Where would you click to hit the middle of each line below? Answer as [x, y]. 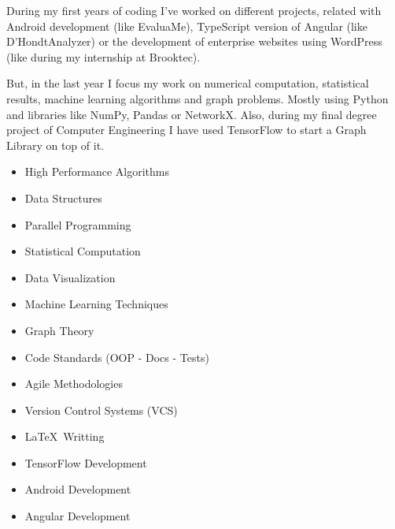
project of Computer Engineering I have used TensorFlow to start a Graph [186, 130]
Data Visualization [70, 277]
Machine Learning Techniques [96, 304]
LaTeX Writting [65, 436]
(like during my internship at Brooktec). [103, 56]
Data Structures [63, 197]
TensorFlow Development [86, 462]
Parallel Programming [78, 224]
